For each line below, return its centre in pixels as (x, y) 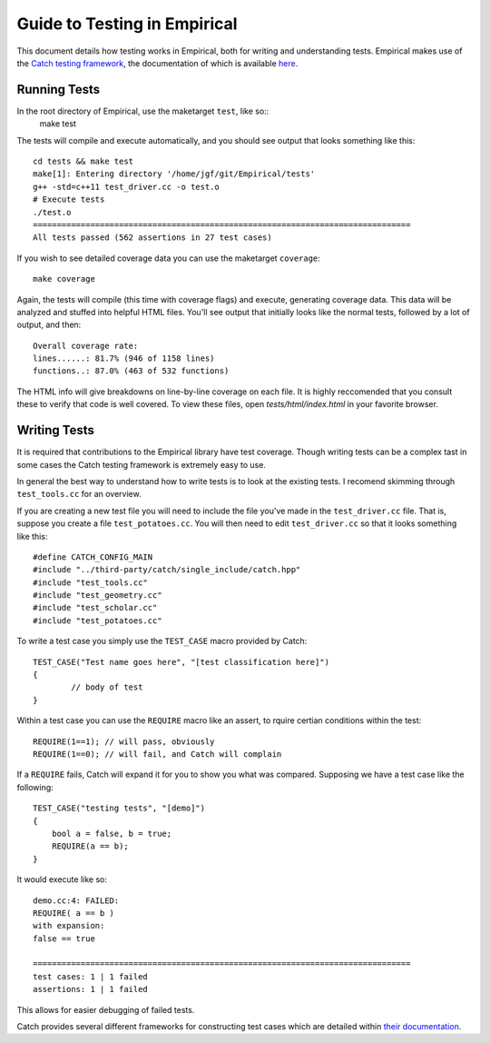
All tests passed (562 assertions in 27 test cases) (152, 238)
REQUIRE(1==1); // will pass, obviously (124, 741)
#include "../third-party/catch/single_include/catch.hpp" (167, 570)
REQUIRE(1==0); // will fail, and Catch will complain (157, 754)
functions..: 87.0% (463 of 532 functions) (131, 371)
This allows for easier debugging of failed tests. (106, 1009)
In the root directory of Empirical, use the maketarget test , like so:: (143, 111)
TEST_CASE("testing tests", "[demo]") (119, 808)
